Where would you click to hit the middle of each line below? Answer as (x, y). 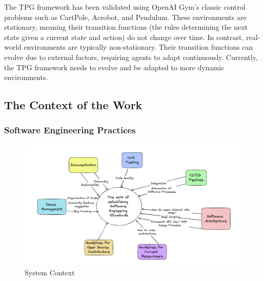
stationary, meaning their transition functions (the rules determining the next (126, 27)
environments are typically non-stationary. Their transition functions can (138, 47)
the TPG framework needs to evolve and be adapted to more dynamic (114, 67)
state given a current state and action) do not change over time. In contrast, (124, 37)
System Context (50, 272)
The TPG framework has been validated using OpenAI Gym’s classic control (125, 7)
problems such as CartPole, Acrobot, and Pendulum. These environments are (125, 17)
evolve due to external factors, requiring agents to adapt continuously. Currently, (131, 57)
